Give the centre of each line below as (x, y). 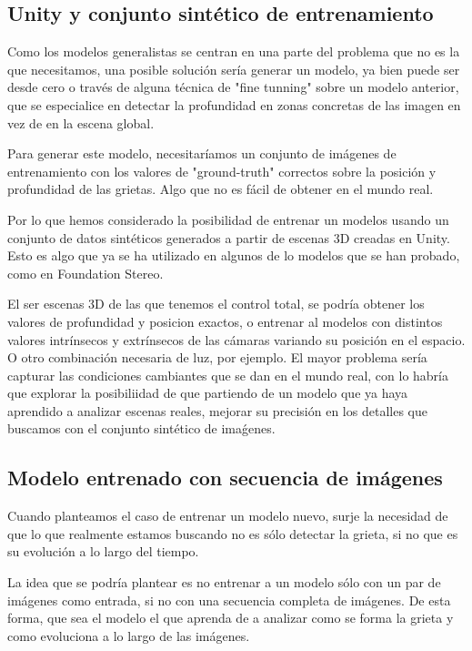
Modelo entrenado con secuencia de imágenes (225, 478)
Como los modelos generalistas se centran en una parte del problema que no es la (234, 51)
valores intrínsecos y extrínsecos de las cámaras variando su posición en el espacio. (236, 339)
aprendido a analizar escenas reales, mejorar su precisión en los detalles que (217, 410)
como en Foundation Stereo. (85, 273)
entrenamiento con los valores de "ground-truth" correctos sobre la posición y (222, 171)
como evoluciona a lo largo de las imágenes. (129, 635)
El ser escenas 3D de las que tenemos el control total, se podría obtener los (216, 304)
